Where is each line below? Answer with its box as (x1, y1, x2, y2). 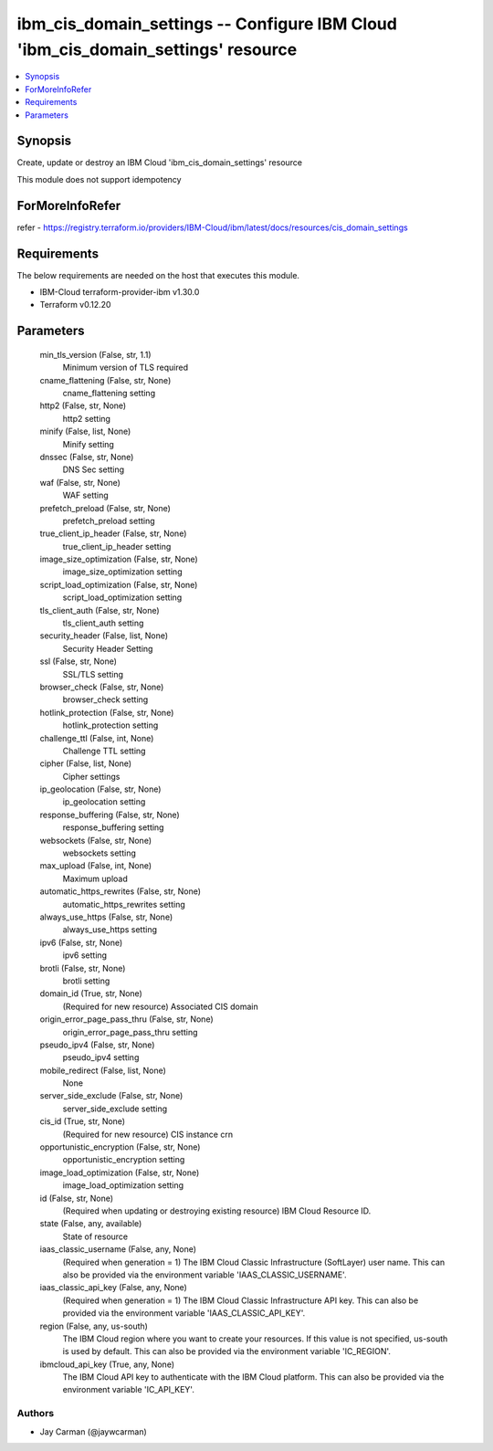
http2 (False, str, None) (39, 400, 127, 411)
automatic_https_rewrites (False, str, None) (39, 886, 201, 897)
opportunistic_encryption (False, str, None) (39, 1141, 201, 1152)
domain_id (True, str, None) (39, 988, 143, 999)
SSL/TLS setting (62, 668, 123, 679)
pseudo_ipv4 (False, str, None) (39, 1039, 155, 1050)
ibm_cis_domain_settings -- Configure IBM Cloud (16, 14, 397, 34)
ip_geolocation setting (62, 796, 146, 807)
